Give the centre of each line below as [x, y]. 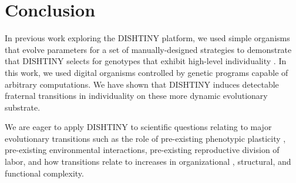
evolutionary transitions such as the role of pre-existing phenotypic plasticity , [145, 138]
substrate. [23, 107]
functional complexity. [44, 173]
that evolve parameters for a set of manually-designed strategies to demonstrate [148, 49]
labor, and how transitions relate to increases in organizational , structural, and [148, 162]
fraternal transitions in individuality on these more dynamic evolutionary [136, 96]
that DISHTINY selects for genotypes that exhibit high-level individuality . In [146, 61]
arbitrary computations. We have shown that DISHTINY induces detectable [142, 84]
